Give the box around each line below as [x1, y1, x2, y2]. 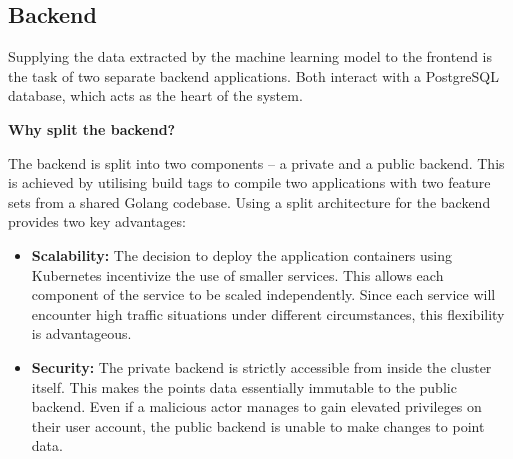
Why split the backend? [8, 118, 176, 139]
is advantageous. [31, 323, 132, 344]
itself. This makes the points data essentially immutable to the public [31, 376, 457, 397]
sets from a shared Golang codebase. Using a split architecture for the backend [8, 191, 491, 212]
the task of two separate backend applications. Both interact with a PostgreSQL [8, 65, 499, 86]
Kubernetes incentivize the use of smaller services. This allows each [31, 264, 444, 285]
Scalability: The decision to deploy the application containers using [31, 244, 453, 265]
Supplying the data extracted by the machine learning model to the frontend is [8, 46, 493, 67]
